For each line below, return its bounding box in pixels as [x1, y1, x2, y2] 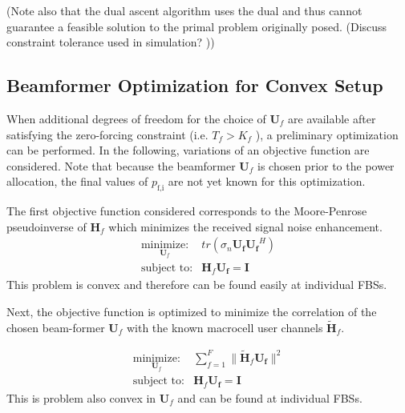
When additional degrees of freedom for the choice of [6, 110, 266, 126]
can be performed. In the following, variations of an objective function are [6, 142, 370, 158]
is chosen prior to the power [257, 157, 395, 174]
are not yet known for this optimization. [168, 173, 366, 190]
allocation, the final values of [6, 173, 148, 190]
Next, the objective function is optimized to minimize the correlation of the [6, 303, 377, 320]
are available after [288, 110, 376, 126]
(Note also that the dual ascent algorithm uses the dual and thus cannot [6, 2, 362, 18]
